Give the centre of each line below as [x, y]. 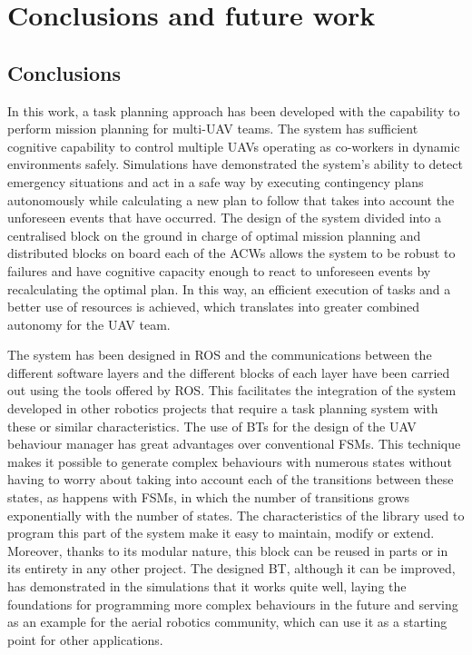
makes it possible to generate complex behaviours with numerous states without [230, 461]
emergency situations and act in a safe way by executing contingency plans [216, 181]
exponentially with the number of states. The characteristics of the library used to [236, 515]
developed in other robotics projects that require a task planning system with [223, 408]
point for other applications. [85, 639]
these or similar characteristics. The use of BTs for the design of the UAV [212, 426]
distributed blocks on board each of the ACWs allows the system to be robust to [231, 253]
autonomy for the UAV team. [89, 324]
